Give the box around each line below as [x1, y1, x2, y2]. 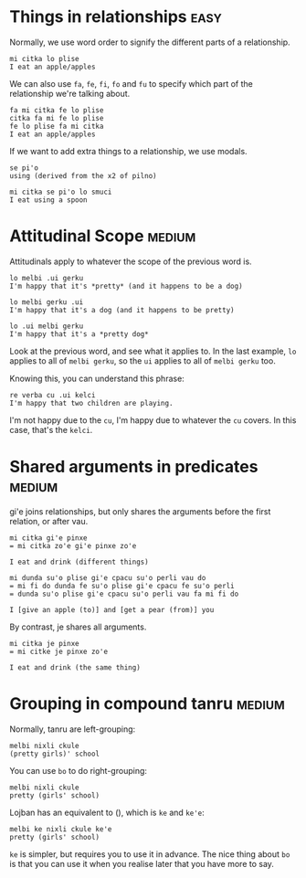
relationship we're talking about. [9, 88, 131, 99]
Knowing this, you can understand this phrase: [9, 373, 185, 384]
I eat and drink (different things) [9, 557, 149, 566]
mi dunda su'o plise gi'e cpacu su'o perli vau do [9, 573, 206, 582]
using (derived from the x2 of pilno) [9, 171, 157, 180]
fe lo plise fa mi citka [9, 122, 104, 131]
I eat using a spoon [9, 195, 89, 205]
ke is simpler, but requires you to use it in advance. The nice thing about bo [9, 848, 290, 860]
